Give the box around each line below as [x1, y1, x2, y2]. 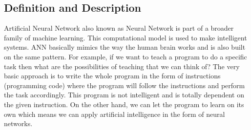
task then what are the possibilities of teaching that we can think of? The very [4, 61, 240, 71]
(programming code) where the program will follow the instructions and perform [4, 80, 245, 90]
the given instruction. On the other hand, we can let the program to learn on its [4, 99, 244, 109]
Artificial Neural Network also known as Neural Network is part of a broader [4, 23, 234, 33]
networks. [4, 118, 33, 129]
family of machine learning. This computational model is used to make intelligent [4, 32, 247, 42]
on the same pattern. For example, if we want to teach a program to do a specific [4, 51, 247, 61]
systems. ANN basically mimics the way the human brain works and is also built [4, 42, 246, 52]
